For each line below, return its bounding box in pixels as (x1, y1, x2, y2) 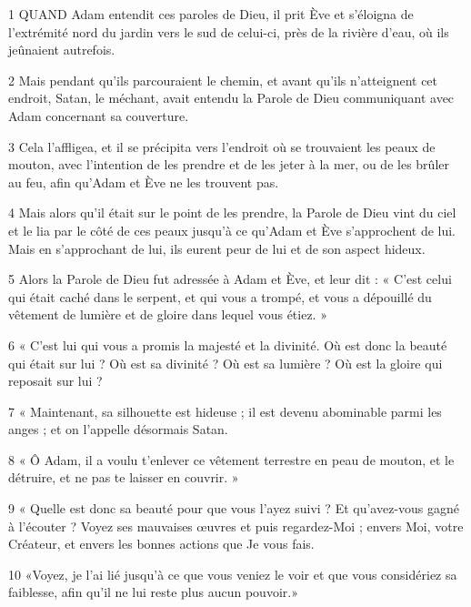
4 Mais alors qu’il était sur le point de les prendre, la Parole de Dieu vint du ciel (8, 203, 456, 222)
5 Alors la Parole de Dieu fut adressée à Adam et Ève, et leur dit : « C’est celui (8, 269, 452, 288)
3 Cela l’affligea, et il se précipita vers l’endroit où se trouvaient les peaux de (8, 137, 436, 156)
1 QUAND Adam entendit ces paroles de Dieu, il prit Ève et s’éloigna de (8, 5, 414, 23)
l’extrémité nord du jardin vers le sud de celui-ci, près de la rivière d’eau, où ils (8, 22, 449, 41)
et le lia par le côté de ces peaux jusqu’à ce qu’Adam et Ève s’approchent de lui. (8, 220, 456, 239)
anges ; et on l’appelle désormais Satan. (8, 420, 228, 439)
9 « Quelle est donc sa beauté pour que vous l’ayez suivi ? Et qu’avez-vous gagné (8, 499, 460, 518)
